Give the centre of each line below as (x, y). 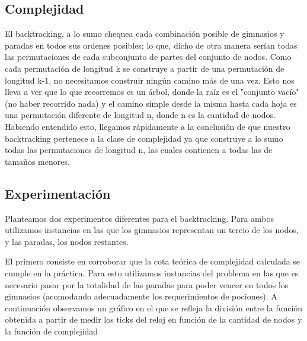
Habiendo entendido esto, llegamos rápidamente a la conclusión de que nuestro (148, 126)
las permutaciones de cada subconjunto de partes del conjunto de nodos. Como (148, 57)
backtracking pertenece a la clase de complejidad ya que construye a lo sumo (144, 138)
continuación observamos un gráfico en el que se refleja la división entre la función (154, 307)
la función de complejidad (52, 331)
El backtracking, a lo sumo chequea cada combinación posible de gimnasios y (145, 34)
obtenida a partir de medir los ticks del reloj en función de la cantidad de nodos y (153, 319)
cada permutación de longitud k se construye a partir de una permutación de (145, 68)
